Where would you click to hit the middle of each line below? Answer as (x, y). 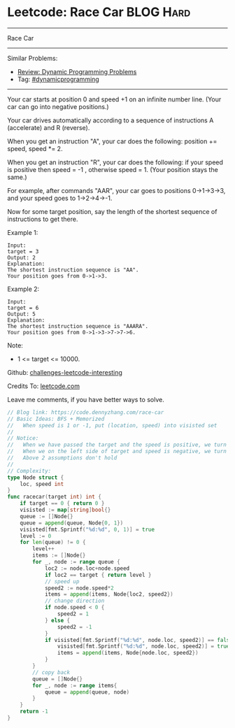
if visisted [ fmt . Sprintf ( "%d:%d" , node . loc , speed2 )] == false (138, 640)
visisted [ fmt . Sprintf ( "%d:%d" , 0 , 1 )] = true (87, 529)
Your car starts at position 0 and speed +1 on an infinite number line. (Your (114, 99)
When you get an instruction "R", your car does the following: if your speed (115, 162)
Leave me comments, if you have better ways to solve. (86, 399)
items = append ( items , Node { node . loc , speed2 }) (128, 653)
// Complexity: (29, 471)
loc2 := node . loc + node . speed (87, 568)
